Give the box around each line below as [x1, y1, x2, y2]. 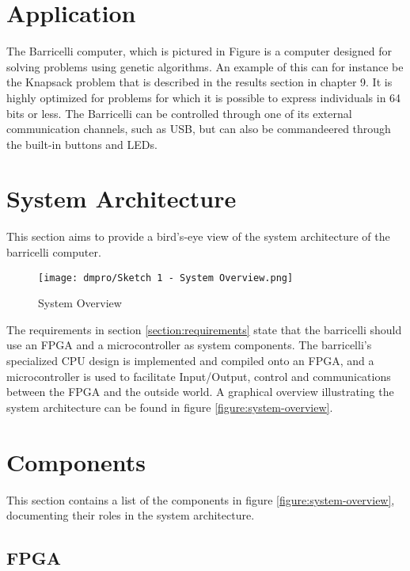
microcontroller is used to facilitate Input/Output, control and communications [6, 367, 391, 384]
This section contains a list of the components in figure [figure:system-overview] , [6, 491, 395, 508]
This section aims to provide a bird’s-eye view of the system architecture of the [6, 228, 390, 245]
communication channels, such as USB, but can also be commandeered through [6, 120, 391, 137]
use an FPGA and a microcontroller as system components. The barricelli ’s [6, 337, 372, 353]
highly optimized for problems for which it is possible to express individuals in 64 [6, 89, 401, 105]
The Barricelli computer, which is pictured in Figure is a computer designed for [6, 43, 393, 59]
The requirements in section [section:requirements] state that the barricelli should [6, 321, 402, 337]
